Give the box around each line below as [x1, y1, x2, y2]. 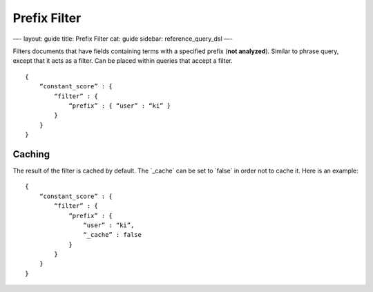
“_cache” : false [83, 231, 142, 239]
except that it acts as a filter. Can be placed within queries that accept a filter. [12, 57, 233, 65]
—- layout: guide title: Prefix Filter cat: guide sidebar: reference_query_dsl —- [12, 35, 233, 43]
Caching [12, 148, 50, 160]
